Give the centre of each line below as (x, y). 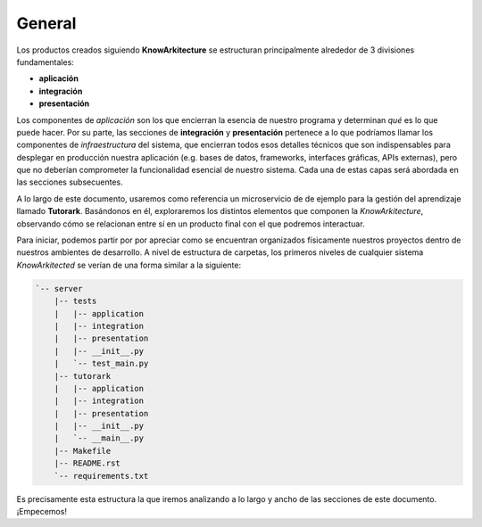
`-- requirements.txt (101, 476)
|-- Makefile (83, 451)
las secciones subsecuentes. (70, 182)
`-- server (59, 288)
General (46, 23)
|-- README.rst (87, 463)
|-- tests (75, 301)
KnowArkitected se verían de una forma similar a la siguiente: (129, 265)
